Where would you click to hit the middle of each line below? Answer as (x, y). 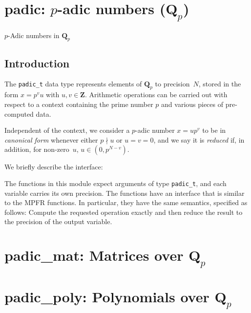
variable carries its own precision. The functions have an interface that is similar (125, 193)
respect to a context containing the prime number (79, 104)
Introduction (37, 63)
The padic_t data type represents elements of (73, 83)
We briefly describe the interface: (54, 167)
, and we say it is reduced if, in (199, 139)
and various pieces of (192, 104)
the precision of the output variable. (58, 221)
